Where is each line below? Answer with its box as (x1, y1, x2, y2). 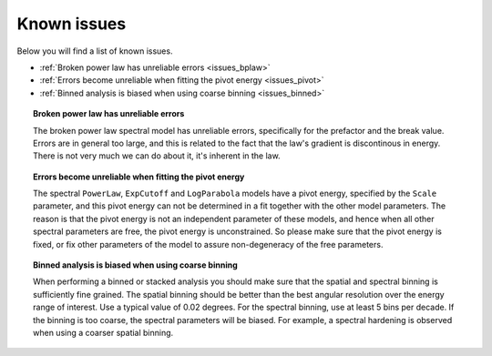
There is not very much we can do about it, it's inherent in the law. (33, 150, 282, 161)
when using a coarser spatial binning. (33, 327, 174, 338)
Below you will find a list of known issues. (16, 46, 173, 56)
